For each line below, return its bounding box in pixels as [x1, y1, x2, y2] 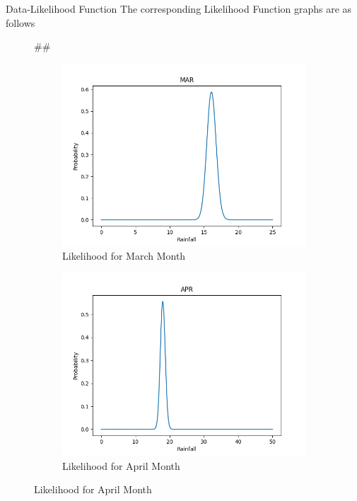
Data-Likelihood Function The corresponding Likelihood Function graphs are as [6, 1, 352, 16]
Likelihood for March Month [62, 248, 186, 263]
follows [6, 15, 35, 30]
